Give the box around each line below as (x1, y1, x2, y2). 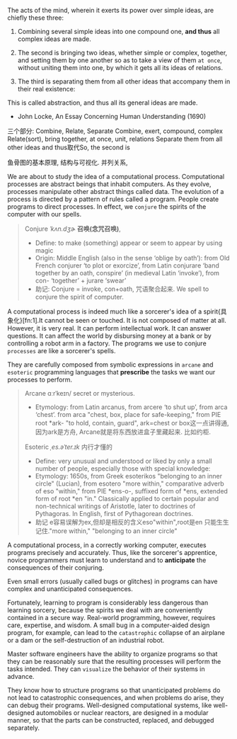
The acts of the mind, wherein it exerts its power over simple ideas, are (7, 6, 214, 14)
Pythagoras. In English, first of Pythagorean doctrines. (35, 510, 194, 517)
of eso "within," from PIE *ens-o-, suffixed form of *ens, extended (35, 487, 229, 495)
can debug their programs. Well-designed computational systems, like (7, 701, 212, 709)
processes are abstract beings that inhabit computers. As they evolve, (7, 180, 212, 188)
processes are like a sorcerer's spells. (7, 347, 116, 355)
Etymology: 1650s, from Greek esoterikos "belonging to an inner (35, 472, 223, 480)
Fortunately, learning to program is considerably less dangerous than (7, 598, 209, 607)
